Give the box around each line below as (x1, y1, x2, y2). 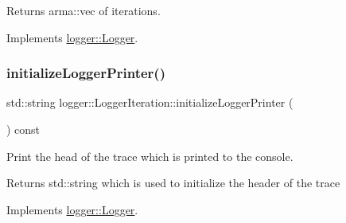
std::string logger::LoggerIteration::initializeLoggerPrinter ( (6, 94, 294, 111)
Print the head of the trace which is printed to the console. (6, 147, 294, 164)
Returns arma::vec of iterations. (6, 2, 161, 18)
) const (6, 121, 41, 137)
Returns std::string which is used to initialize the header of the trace (6, 174, 340, 191)
